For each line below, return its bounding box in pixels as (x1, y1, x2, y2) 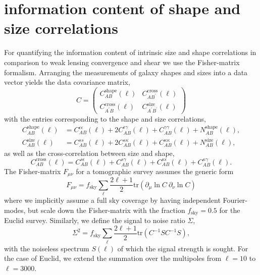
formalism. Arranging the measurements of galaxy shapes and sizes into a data (4, 67, 248, 77)
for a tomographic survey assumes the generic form (76, 166, 234, 176)
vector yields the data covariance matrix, (4, 77, 130, 87)
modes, (4, 204, 26, 215)
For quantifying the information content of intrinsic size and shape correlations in (4, 47, 256, 58)
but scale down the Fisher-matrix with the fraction (28, 204, 185, 215)
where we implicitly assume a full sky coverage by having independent (4, 195, 221, 205)
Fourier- (223, 195, 248, 205)
